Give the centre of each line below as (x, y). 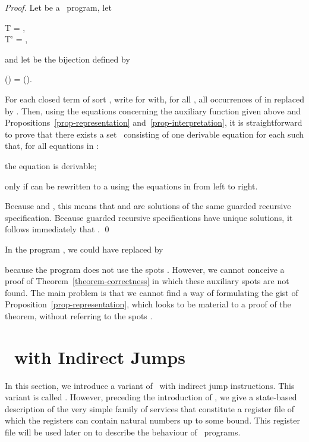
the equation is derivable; (51, 165)
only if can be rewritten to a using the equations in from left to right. (131, 186)
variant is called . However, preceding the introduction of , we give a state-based (151, 397)
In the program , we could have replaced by (84, 249)
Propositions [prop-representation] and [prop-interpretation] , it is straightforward (154, 122)
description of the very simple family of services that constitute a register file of (150, 408)
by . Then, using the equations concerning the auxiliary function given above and (153, 110)
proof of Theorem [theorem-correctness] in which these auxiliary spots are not (147, 281)
